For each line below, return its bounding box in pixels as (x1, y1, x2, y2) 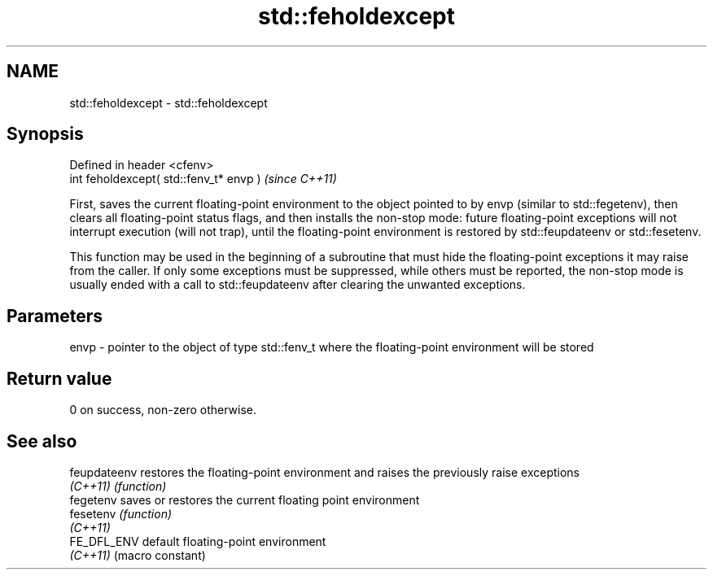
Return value (7, 368, 112, 389)
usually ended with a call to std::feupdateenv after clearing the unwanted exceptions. (69, 277, 526, 292)
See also (7, 430, 77, 452)
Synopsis (7, 124, 84, 145)
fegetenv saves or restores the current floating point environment (69, 492, 420, 507)
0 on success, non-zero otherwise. (69, 403, 257, 417)
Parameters (7, 305, 103, 326)
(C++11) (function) (69, 478, 167, 493)
